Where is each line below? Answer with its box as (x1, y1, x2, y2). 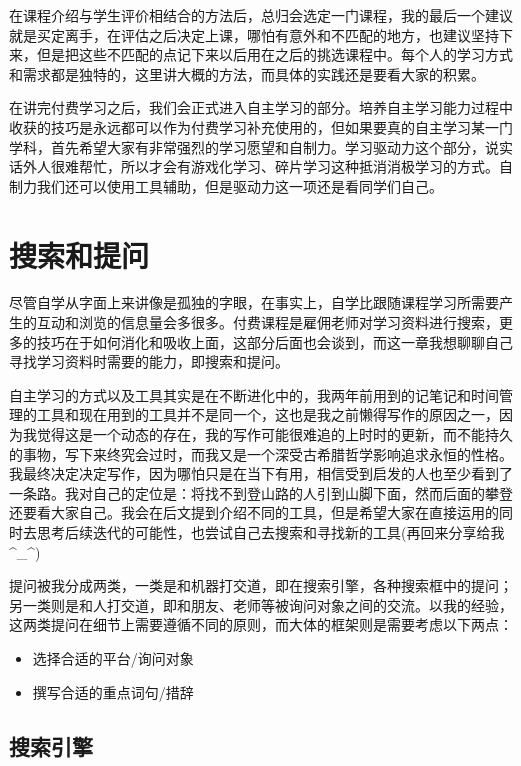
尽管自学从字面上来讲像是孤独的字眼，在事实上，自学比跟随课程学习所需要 (9, 292, 499, 313)
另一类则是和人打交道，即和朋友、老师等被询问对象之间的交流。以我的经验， (9, 594, 513, 615)
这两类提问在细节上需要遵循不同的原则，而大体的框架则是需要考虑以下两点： (9, 614, 513, 635)
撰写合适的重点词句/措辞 (32, 681, 194, 702)
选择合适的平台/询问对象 (32, 647, 194, 668)
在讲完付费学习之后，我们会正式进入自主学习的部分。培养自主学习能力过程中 (9, 97, 513, 118)
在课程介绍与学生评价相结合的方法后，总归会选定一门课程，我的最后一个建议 (9, 5, 513, 25)
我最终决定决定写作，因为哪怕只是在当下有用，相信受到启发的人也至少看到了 (9, 463, 513, 484)
